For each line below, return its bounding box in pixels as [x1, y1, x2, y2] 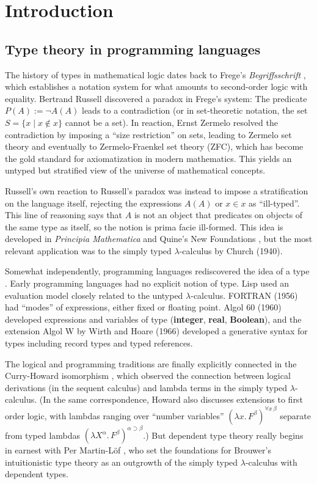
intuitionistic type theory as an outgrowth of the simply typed [5, 455, 238, 468]
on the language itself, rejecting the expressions [5, 196, 182, 209]
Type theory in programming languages [5, 39, 261, 58]
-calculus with [245, 455, 297, 468]
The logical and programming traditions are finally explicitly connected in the [5, 357, 297, 370]
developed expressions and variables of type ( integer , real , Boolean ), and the [5, 312, 302, 325]
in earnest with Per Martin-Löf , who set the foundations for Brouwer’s [5, 444, 271, 457]
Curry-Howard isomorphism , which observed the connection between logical [5, 369, 291, 382]
